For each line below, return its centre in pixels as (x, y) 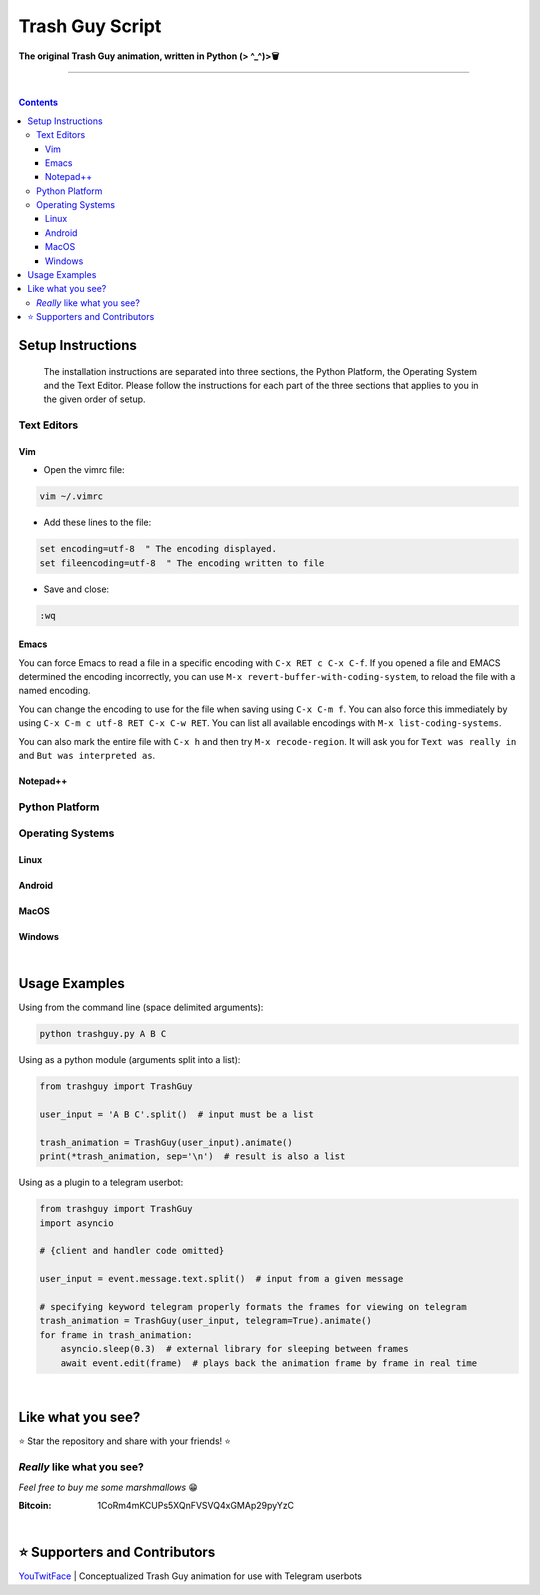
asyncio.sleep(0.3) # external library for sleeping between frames (234, 1349)
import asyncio (76, 1223)
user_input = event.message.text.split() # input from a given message (221, 1279)
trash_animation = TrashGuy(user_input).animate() (166, 1142)
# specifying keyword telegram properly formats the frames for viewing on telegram (253, 1306)
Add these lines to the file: (97, 522)
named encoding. (54, 691)
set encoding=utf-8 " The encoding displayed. (158, 549)
